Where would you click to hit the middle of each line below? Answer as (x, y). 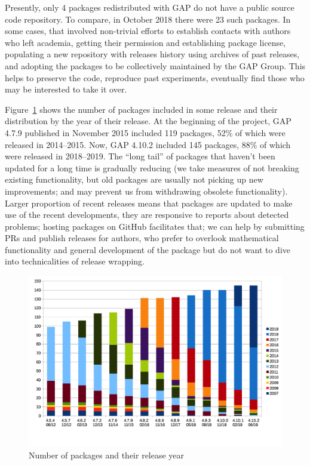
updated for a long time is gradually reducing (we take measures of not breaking (152, 167)
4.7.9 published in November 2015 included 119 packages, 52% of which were (145, 132)
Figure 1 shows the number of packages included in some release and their (141, 109)
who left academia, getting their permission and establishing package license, (145, 42)
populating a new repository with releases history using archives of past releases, (152, 54)
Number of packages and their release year (107, 455)
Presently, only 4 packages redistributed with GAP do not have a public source (150, 7)
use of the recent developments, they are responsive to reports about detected (147, 215)
